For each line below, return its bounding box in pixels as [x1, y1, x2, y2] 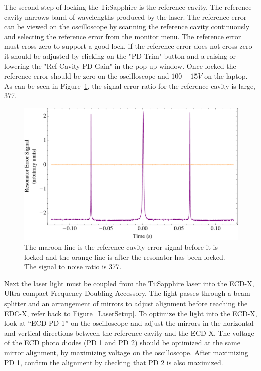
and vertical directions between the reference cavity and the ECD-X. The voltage [4, 327, 254, 338]
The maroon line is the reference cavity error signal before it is [24, 242, 218, 252]
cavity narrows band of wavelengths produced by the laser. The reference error [4, 11, 247, 22]
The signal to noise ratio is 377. [24, 261, 122, 272]
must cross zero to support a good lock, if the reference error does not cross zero [4, 41, 252, 51]
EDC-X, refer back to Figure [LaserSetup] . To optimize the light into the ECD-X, [4, 308, 257, 318]
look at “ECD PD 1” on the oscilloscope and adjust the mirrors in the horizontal [4, 318, 254, 328]
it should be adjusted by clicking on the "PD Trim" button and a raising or [4, 50, 236, 61]
